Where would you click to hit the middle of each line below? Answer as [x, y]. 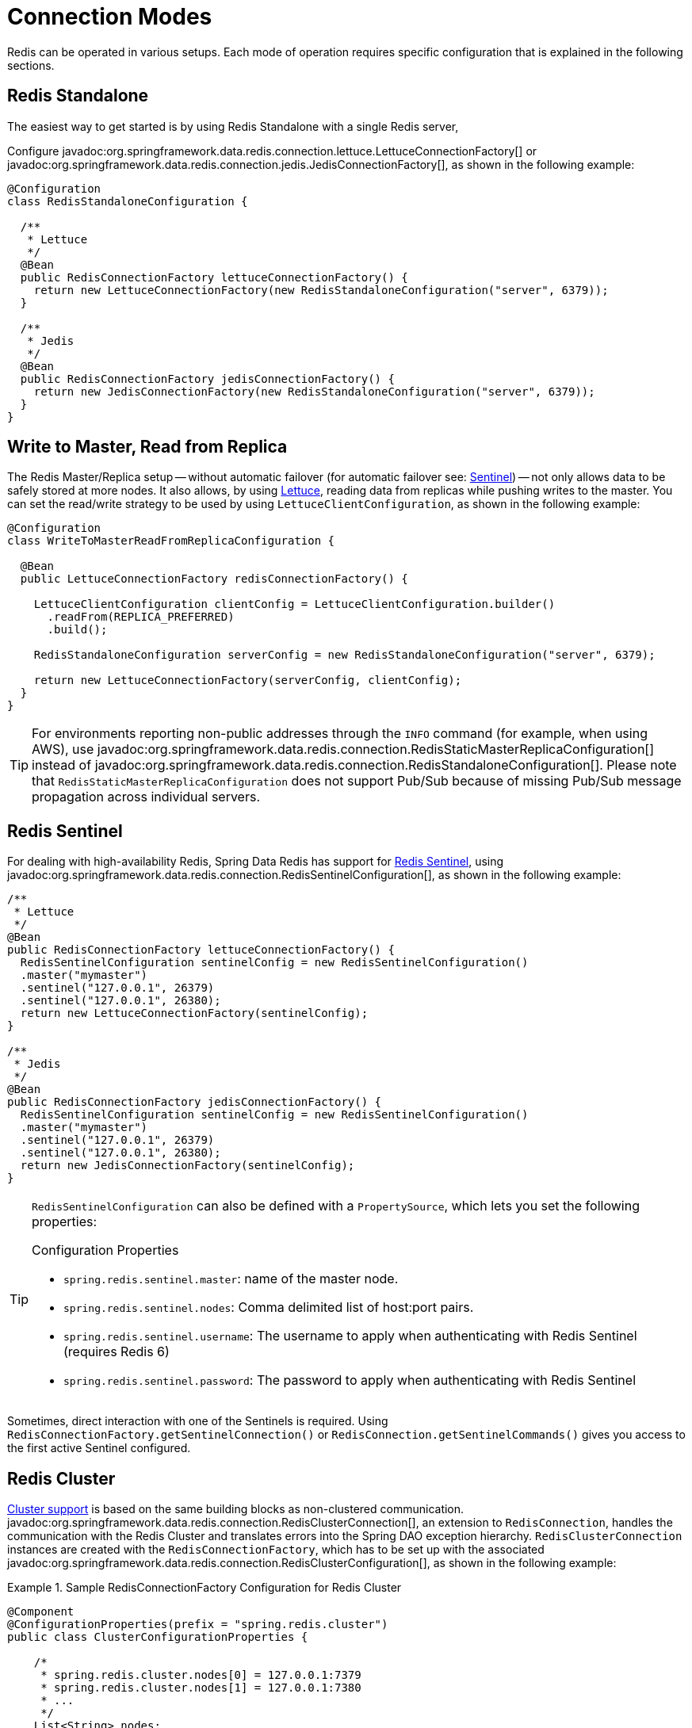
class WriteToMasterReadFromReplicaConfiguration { [171, 541]
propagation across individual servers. [146, 797]
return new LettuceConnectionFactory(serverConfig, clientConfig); [248, 680]
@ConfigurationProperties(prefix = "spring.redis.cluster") [198, 1625]
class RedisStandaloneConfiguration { [128, 201]
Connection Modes [110, 17]
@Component [41, 1612]
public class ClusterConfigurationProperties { [158, 1637]
